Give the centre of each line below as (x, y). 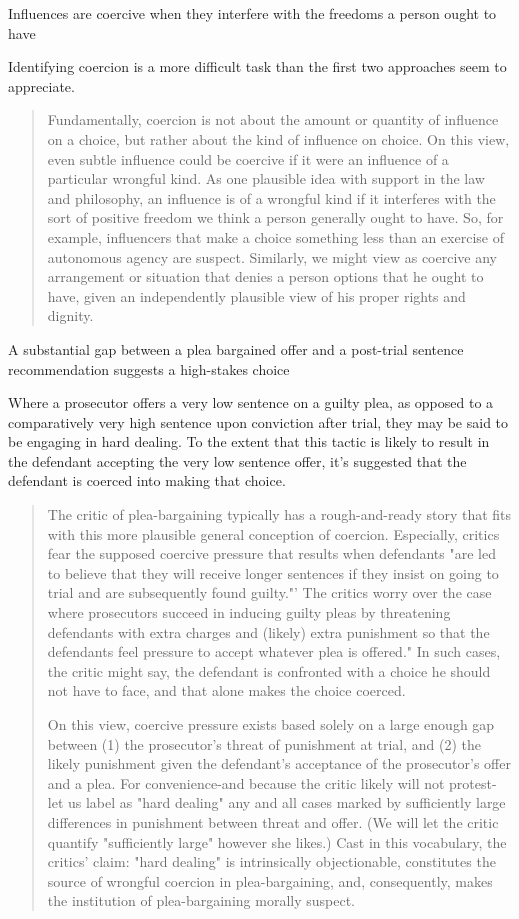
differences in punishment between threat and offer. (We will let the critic (273, 821)
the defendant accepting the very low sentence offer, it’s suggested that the (237, 460)
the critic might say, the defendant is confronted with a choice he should (269, 670)
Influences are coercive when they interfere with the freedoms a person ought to (252, 13)
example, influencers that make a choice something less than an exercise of (275, 236)
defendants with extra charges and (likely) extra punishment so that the (268, 631)
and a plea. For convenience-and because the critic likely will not (246, 782)
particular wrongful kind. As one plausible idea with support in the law (266, 178)
